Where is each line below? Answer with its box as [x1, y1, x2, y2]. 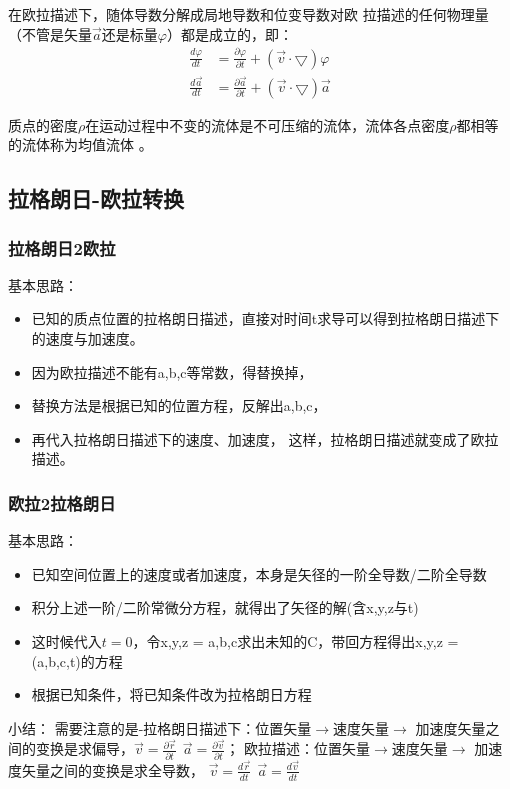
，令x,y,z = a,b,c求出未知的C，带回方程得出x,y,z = [132, 630, 459, 651]
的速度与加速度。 [31, 328, 144, 349]
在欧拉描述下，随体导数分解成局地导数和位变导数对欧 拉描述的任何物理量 [8, 4, 489, 24]
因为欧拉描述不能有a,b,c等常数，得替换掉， [31, 361, 313, 382]
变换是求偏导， [35, 738, 134, 759]
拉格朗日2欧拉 [8, 235, 116, 260]
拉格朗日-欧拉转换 [8, 183, 185, 214]
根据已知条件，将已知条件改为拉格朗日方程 [31, 684, 312, 705]
